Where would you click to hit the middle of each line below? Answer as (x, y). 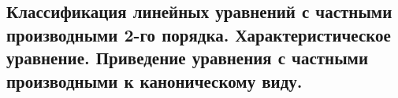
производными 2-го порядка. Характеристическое (199, 34)
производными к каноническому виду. (154, 80)
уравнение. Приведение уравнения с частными (187, 58)
